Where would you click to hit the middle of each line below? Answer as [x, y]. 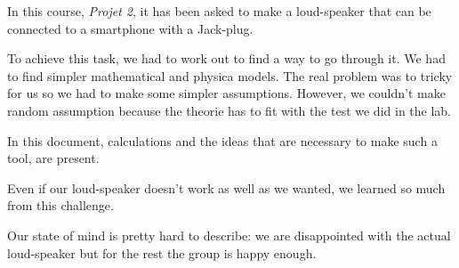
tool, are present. [53, 158]
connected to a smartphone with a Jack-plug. [130, 28]
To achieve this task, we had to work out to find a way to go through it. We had [226, 58]
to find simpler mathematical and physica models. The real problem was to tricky [230, 75]
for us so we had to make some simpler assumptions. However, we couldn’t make [226, 93]
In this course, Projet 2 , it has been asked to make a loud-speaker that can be [219, 11]
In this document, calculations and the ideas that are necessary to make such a [222, 140]
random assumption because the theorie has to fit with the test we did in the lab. [229, 110]
